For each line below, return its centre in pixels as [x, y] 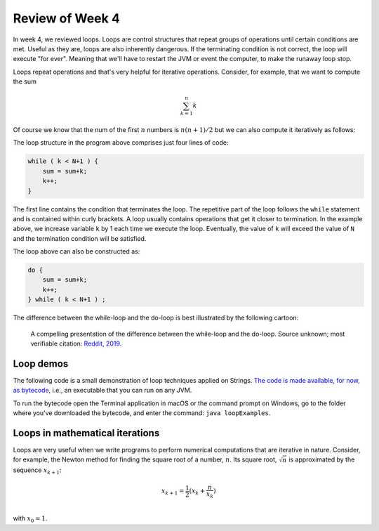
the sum [25, 81]
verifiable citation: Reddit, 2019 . [76, 343]
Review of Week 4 [67, 18]
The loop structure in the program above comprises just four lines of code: [121, 143]
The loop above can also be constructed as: [77, 251]
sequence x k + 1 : [38, 471]
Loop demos [41, 363]
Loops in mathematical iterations [86, 433]
